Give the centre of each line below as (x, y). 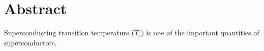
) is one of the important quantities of (200, 33)
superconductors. (31, 42)
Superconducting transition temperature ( (69, 33)
